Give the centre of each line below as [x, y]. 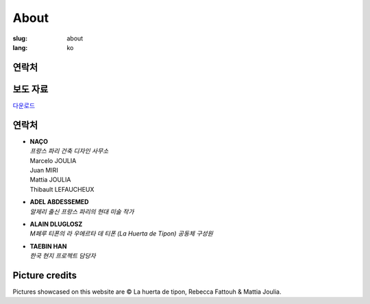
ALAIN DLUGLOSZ [56, 224]
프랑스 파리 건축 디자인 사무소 [69, 151]
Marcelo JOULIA [53, 160]
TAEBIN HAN [48, 246]
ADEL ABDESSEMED [59, 202]
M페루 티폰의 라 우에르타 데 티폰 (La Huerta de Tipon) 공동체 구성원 [122, 233]
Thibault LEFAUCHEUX [62, 189]
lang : [20, 47]
